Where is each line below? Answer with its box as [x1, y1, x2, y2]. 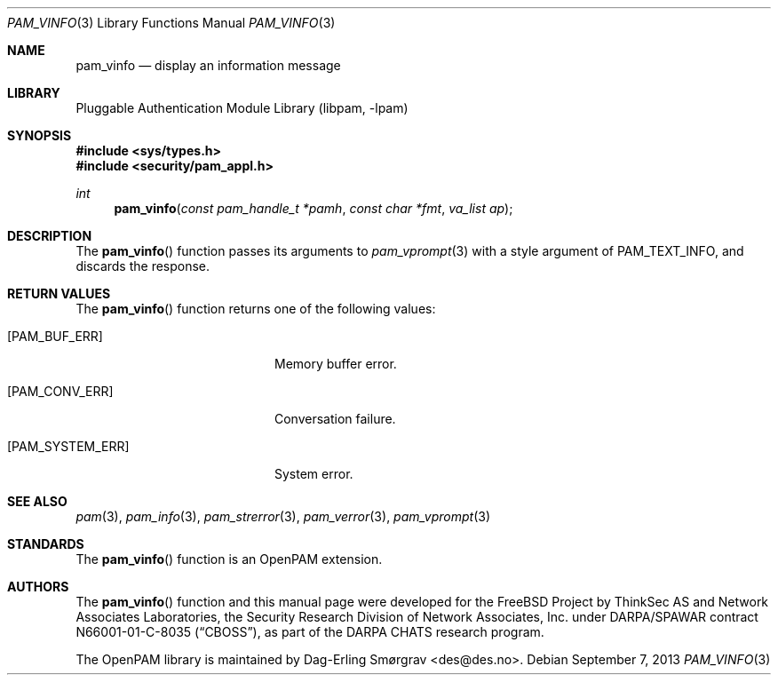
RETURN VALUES [7, 286, 111, 301]
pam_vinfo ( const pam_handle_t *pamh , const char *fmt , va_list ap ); [114, 201, 513, 216]
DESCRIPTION [7, 228, 92, 243]
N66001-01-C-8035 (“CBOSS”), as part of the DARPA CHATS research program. [75, 624, 544, 639]
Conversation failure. [274, 411, 396, 426]
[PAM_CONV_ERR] [7, 384, 114, 399]
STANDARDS [7, 536, 84, 551]
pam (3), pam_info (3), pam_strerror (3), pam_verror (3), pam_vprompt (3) [75, 509, 491, 524]
